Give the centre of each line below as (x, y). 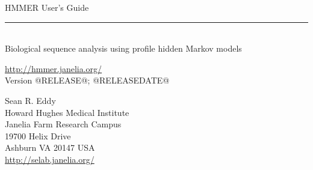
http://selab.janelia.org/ (50, 159)
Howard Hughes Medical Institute (67, 112)
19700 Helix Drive (38, 135)
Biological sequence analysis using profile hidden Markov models (123, 48)
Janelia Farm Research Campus (63, 124)
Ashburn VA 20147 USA (50, 147)
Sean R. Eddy (30, 100)
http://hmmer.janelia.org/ (54, 68)
